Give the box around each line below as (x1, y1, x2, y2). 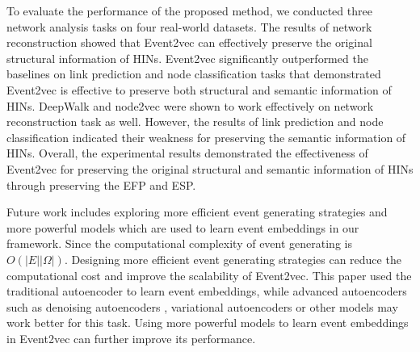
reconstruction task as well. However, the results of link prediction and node (6, 113, 384, 130)
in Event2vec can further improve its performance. (6, 329, 256, 346)
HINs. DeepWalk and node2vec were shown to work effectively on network (6, 97, 374, 114)
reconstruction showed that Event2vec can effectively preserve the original (6, 34, 372, 51)
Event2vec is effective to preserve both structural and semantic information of (6, 81, 392, 98)
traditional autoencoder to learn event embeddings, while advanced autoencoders (6, 283, 407, 300)
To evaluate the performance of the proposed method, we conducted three (6, 2, 372, 19)
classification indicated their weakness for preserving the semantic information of (6, 128, 406, 145)
